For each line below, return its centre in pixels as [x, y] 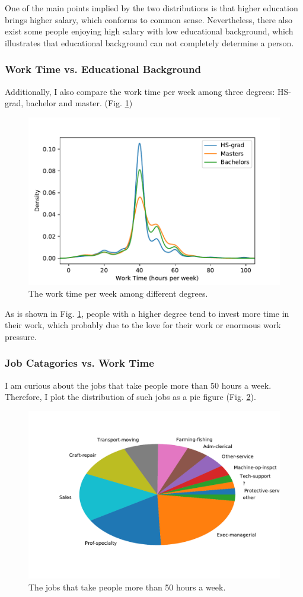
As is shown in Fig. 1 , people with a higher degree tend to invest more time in [147, 313]
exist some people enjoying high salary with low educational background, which [149, 31]
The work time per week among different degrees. [118, 293]
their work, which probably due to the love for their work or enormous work [143, 325]
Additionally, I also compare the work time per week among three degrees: [140, 91]
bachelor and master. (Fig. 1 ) [79, 103]
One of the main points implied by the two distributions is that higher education [151, 8]
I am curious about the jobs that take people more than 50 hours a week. [138, 385]
